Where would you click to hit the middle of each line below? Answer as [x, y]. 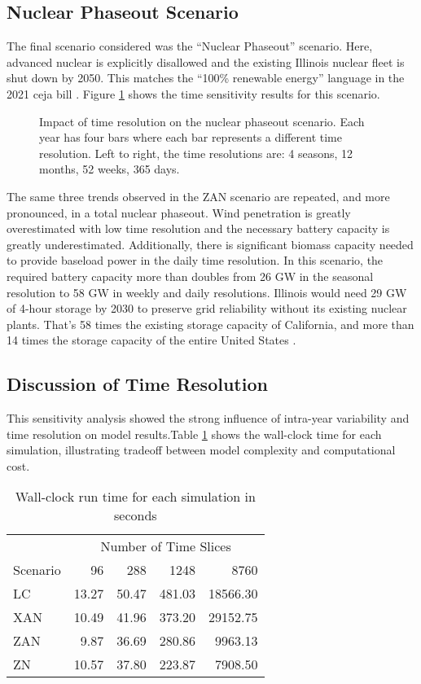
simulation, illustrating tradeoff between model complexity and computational [201, 450]
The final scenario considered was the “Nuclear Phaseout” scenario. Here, [190, 46]
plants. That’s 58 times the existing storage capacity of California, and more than [210, 324]
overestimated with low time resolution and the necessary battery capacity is [198, 228]
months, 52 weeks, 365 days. [110, 169]
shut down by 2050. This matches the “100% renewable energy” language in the [206, 78]
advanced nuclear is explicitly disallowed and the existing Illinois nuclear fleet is [206, 61]
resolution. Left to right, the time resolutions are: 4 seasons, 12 [196, 153]
